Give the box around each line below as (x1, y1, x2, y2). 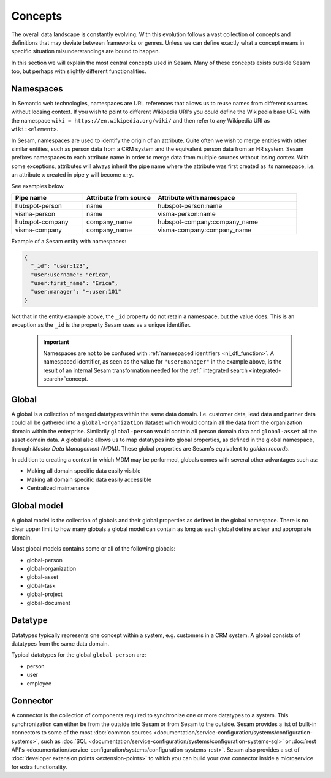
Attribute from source (86, 193, 151, 202)
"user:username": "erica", (31, 271, 112, 278)
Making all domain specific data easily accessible (26, 476, 152, 483)
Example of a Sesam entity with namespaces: (11, 237, 126, 245)
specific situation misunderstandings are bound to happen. (11, 48, 161, 55)
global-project (26, 590, 63, 598)
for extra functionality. (11, 763, 67, 771)
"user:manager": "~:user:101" (31, 288, 122, 296)
